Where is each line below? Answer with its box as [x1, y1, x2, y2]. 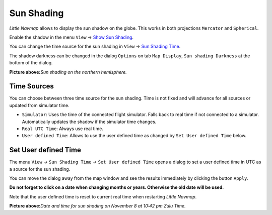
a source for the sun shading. [9, 166, 71, 172]
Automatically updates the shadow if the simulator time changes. [22, 119, 157, 125]
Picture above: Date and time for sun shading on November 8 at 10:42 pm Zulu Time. [9, 203, 186, 209]
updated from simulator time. [9, 102, 70, 108]
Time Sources [9, 82, 54, 90]
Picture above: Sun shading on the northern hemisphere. [9, 69, 127, 75]
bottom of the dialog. [9, 60, 53, 66]
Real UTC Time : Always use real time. [22, 126, 103, 132]
